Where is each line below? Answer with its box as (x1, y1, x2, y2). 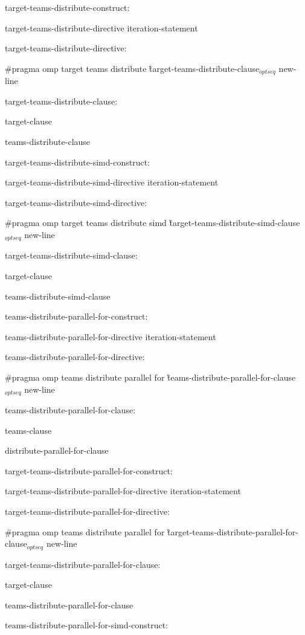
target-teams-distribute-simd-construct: (5, 155, 150, 168)
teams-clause (5, 424, 52, 436)
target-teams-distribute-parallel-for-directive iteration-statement (5, 485, 241, 497)
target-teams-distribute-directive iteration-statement (5, 21, 198, 34)
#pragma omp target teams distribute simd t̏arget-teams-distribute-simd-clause (5, 216, 300, 229)
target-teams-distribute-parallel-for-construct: (5, 464, 173, 477)
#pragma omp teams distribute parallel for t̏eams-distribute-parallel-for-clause (5, 371, 296, 383)
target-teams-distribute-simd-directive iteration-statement (5, 176, 219, 189)
